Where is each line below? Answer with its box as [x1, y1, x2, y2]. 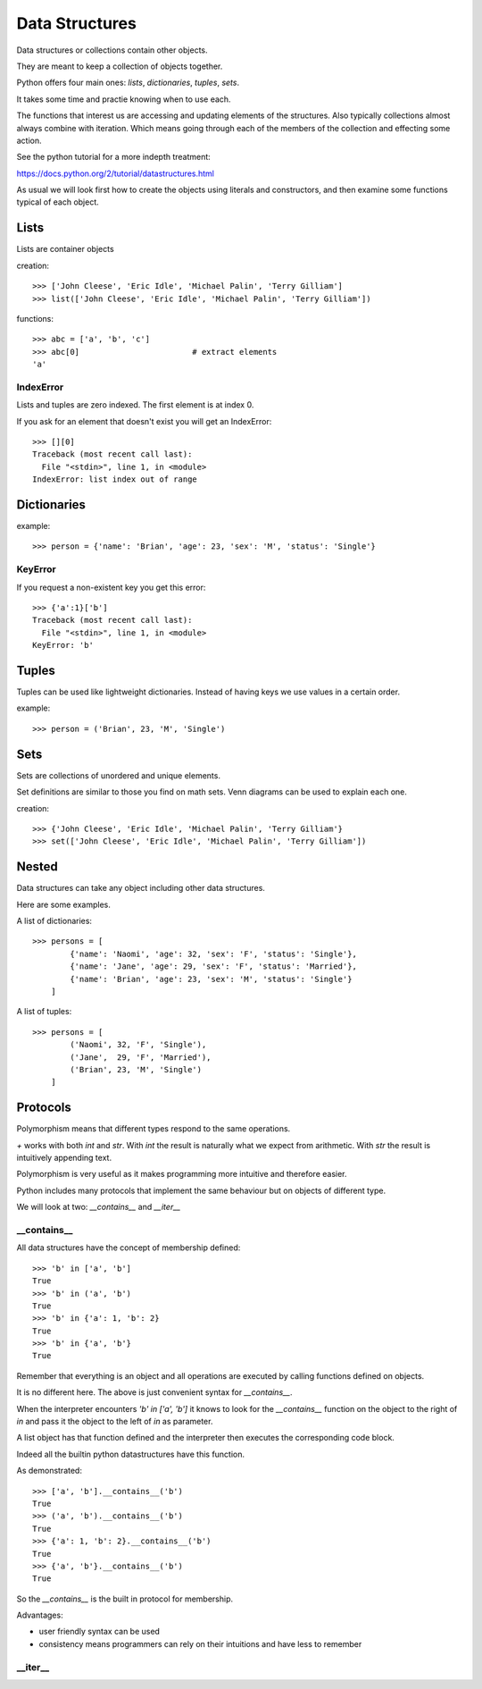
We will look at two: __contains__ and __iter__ [16, 1202, 181, 1213]
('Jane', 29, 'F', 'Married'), [70, 1052, 212, 1063]
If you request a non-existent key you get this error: [16, 582, 206, 592]
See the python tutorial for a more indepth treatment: [16, 152, 212, 163]
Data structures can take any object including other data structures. [16, 883, 265, 894]
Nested [16, 859, 58, 875]
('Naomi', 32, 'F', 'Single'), [70, 1039, 207, 1050]
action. [16, 135, 42, 146]
